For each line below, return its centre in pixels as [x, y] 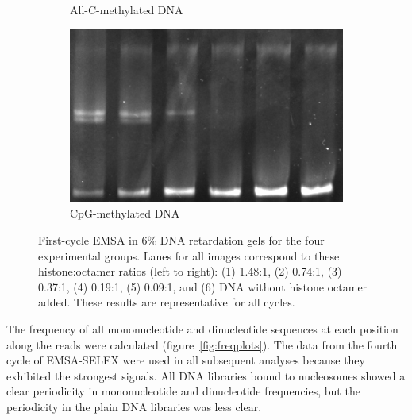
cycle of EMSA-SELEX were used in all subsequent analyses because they [186, 360]
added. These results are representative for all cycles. [167, 302]
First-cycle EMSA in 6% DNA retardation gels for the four [181, 239]
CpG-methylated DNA [125, 213]
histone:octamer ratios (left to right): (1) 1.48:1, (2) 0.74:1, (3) [190, 271]
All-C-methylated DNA [127, 10]
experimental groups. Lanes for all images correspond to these [189, 255]
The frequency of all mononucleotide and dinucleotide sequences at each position [202, 328]
